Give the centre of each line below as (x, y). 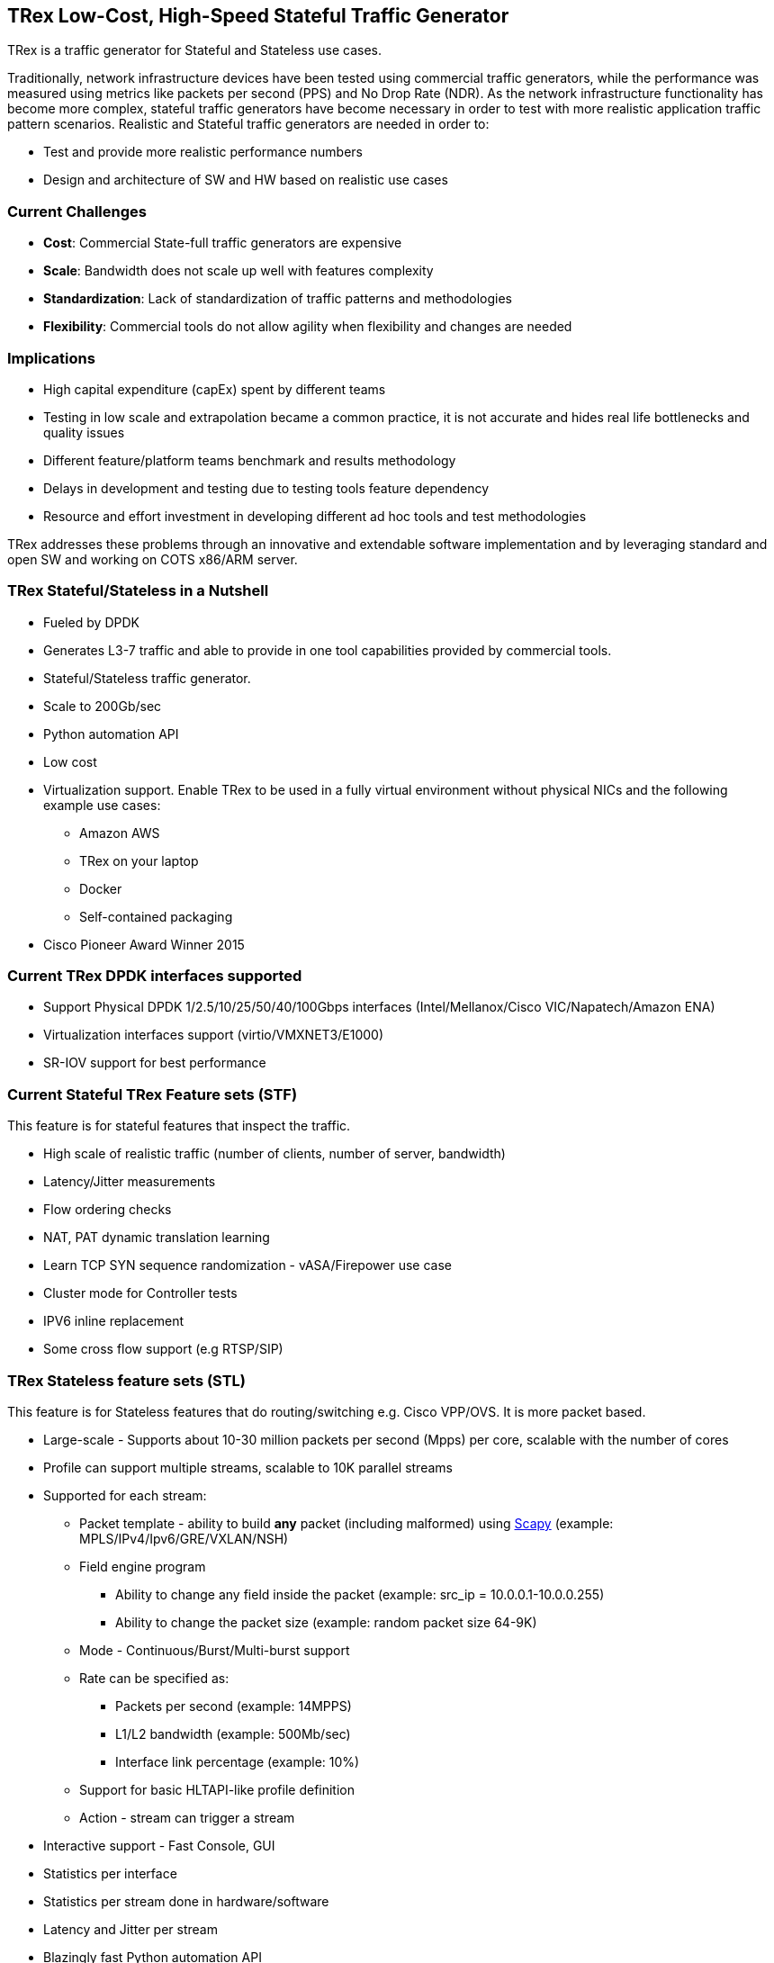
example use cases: (102, 805)
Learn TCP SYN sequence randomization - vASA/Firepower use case (247, 1265)
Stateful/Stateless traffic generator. (147, 678)
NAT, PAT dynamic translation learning (157, 1238)
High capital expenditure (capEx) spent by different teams (215, 389)
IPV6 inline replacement (114, 1321)
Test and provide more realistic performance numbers (203, 152)
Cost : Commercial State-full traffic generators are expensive (223, 243)
